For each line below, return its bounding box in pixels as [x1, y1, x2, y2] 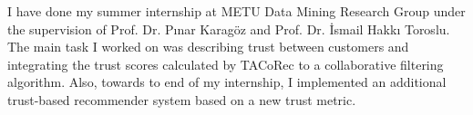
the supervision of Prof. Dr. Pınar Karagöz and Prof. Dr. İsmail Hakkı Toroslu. [7, 19, 450, 38]
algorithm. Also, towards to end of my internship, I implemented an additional [7, 72, 447, 91]
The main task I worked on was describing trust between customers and [7, 37, 409, 56]
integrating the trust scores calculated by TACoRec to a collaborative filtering [7, 54, 444, 73]
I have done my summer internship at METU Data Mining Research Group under [7, 2, 466, 20]
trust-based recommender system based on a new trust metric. [7, 90, 356, 109]
